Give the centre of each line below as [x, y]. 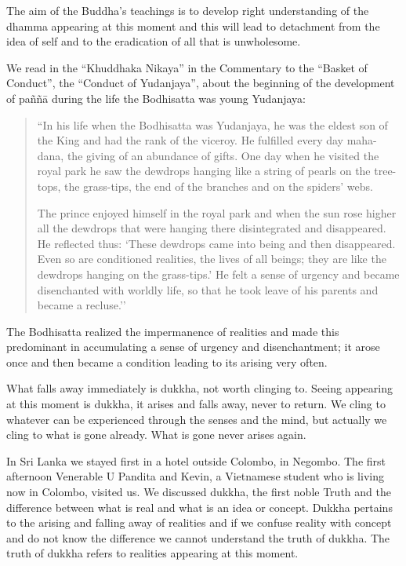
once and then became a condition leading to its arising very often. [167, 362]
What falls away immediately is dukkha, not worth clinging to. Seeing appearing [199, 388]
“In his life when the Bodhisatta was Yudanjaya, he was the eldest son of [212, 124]
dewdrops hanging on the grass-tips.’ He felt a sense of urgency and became [218, 274]
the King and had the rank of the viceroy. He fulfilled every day [190, 140]
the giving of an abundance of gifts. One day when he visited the [223, 155]
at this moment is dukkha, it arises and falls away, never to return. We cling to [196, 404]
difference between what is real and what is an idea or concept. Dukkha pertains [199, 507]
